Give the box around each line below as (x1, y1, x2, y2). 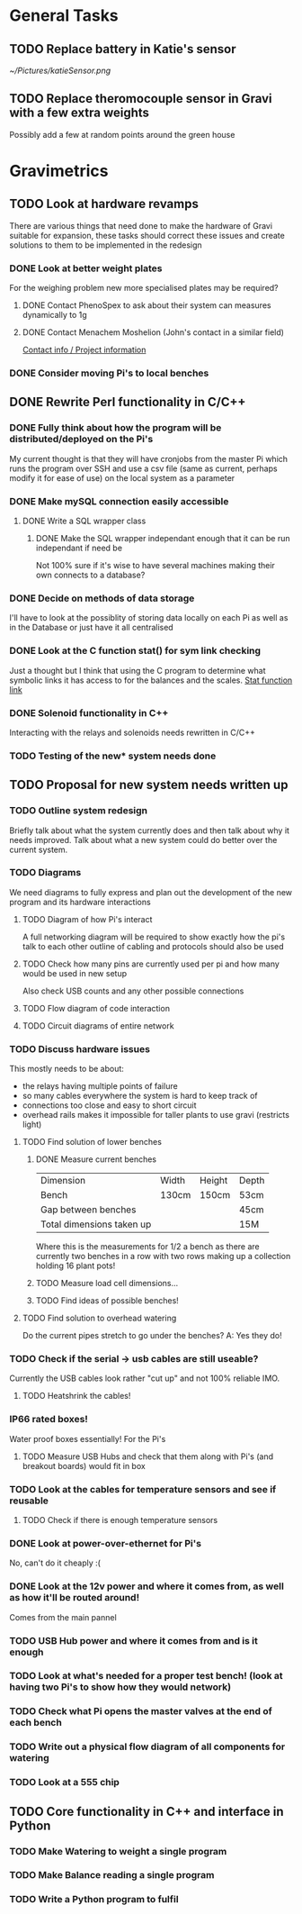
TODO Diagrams (9, 866, 82, 879)
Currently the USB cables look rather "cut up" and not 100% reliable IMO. (9, 1373, 280, 1383)
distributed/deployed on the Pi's (9, 433, 154, 446)
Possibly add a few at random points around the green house (9, 129, 235, 140)
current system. (9, 844, 68, 855)
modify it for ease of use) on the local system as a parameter (9, 472, 235, 483)
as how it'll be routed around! (9, 1592, 140, 1604)
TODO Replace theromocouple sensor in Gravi (9, 91, 272, 106)
